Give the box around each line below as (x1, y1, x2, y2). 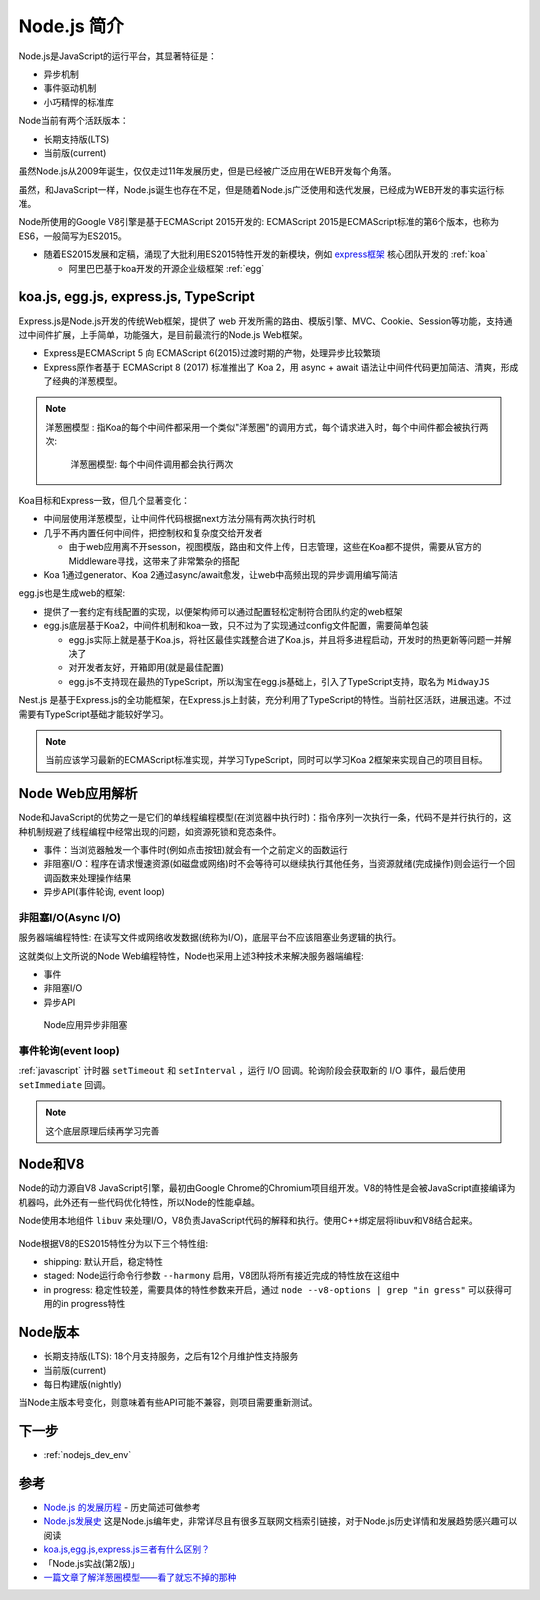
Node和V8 (18, 1156, 85, 1173)
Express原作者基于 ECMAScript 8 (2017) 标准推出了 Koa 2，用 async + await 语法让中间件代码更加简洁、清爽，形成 (43, 361, 519, 373)
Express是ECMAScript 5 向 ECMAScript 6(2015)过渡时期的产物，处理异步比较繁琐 (43, 347, 381, 359)
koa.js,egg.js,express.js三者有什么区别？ (43, 1543, 210, 1555)
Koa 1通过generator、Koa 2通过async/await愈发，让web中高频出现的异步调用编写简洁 (43, 569, 399, 580)
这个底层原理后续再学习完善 (45, 1125, 160, 1137)
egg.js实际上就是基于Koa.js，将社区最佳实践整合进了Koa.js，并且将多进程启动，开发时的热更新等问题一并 (68, 633, 504, 645)
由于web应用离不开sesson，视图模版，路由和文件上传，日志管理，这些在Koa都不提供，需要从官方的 (68, 541, 482, 553)
